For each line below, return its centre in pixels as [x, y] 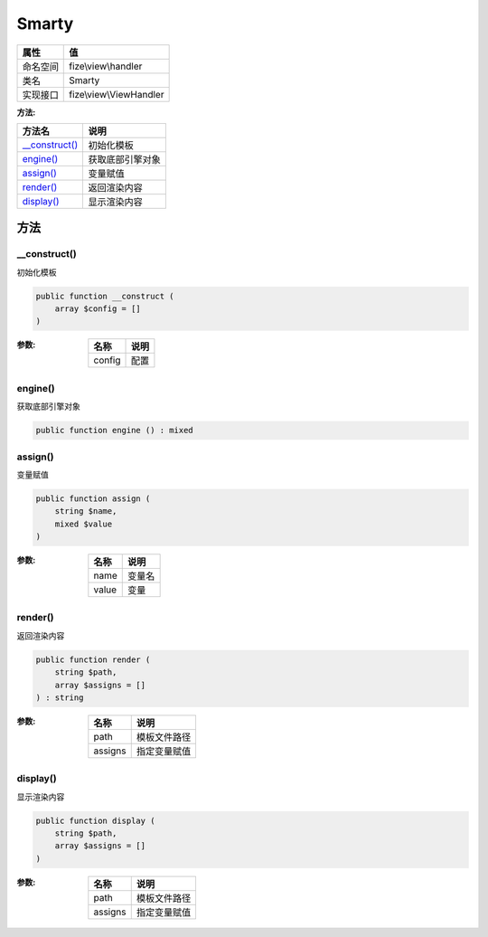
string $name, [86, 511]
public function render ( [93, 659]
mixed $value [84, 524]
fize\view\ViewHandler [117, 94]
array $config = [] [98, 309]
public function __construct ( [105, 296]
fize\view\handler [106, 66]
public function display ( [95, 820]
